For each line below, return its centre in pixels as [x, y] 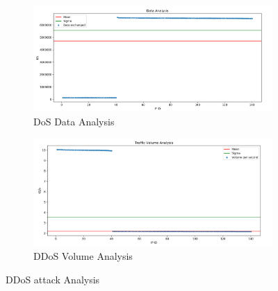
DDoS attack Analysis [53, 279]
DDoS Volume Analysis [83, 255]
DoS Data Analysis [74, 121]
